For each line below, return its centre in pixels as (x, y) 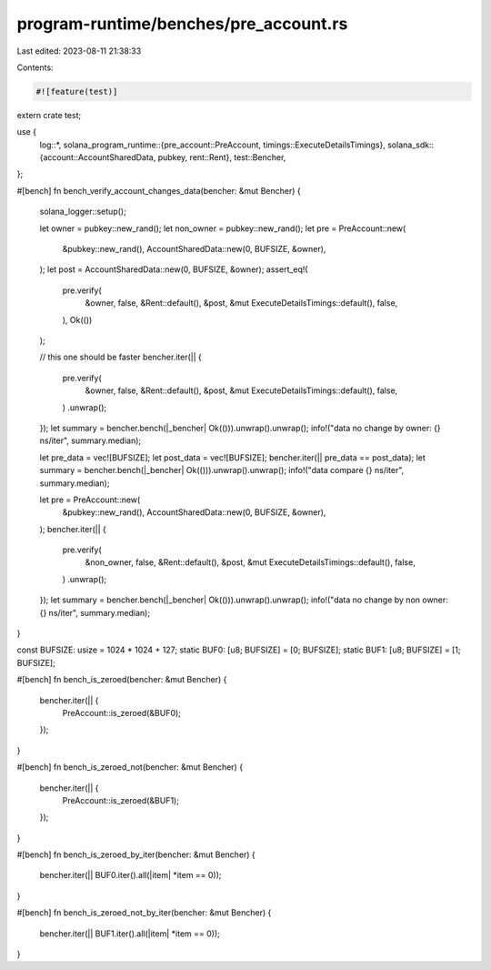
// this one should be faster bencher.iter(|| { (120, 357)
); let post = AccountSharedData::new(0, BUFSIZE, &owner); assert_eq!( (174, 269)
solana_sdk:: (411, 145)
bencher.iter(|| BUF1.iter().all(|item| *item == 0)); (130, 934)
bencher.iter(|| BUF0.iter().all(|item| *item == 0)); (130, 875)
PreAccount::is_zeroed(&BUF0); (122, 712)
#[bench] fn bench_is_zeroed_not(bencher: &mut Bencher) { (130, 767)
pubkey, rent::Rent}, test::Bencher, (222, 157)
